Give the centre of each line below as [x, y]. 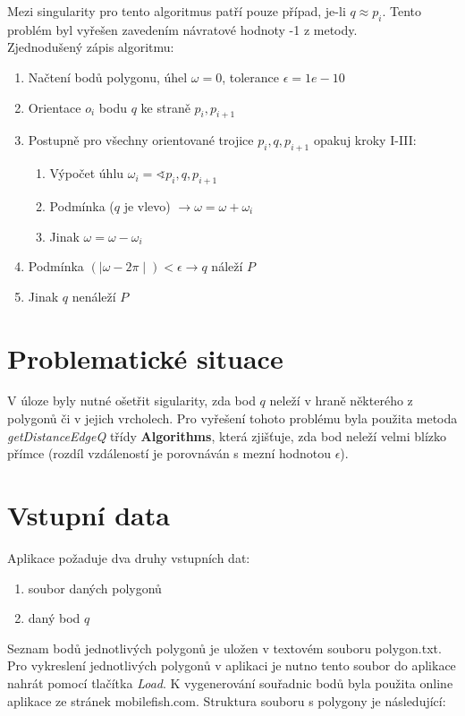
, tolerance [251, 77]
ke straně [165, 107]
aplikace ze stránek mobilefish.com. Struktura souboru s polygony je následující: [227, 700]
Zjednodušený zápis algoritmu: [91, 47]
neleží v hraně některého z [341, 401]
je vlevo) [147, 205]
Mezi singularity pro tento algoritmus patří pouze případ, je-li [177, 11]
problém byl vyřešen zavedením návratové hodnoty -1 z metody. [182, 29]
